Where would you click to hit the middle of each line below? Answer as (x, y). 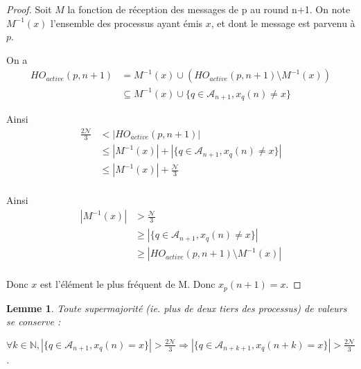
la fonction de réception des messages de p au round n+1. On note (209, 9)
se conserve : (34, 321)
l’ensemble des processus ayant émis (127, 23)
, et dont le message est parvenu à (283, 23)
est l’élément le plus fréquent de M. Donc (128, 284)
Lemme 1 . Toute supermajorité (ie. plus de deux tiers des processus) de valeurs (177, 308)
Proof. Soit (29, 9)
